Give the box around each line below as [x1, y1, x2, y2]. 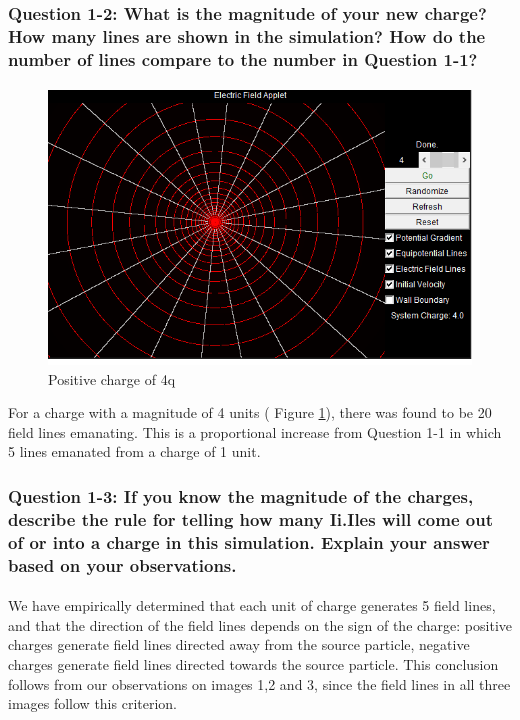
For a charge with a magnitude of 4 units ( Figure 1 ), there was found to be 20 [8, 402, 492, 423]
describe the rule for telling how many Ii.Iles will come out [8, 506, 493, 531]
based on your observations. [8, 552, 237, 577]
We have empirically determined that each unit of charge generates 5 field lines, [8, 595, 496, 616]
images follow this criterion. [8, 693, 178, 714]
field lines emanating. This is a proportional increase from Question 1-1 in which [8, 421, 502, 442]
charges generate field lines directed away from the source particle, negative [8, 634, 470, 655]
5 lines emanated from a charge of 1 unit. [8, 441, 261, 462]
